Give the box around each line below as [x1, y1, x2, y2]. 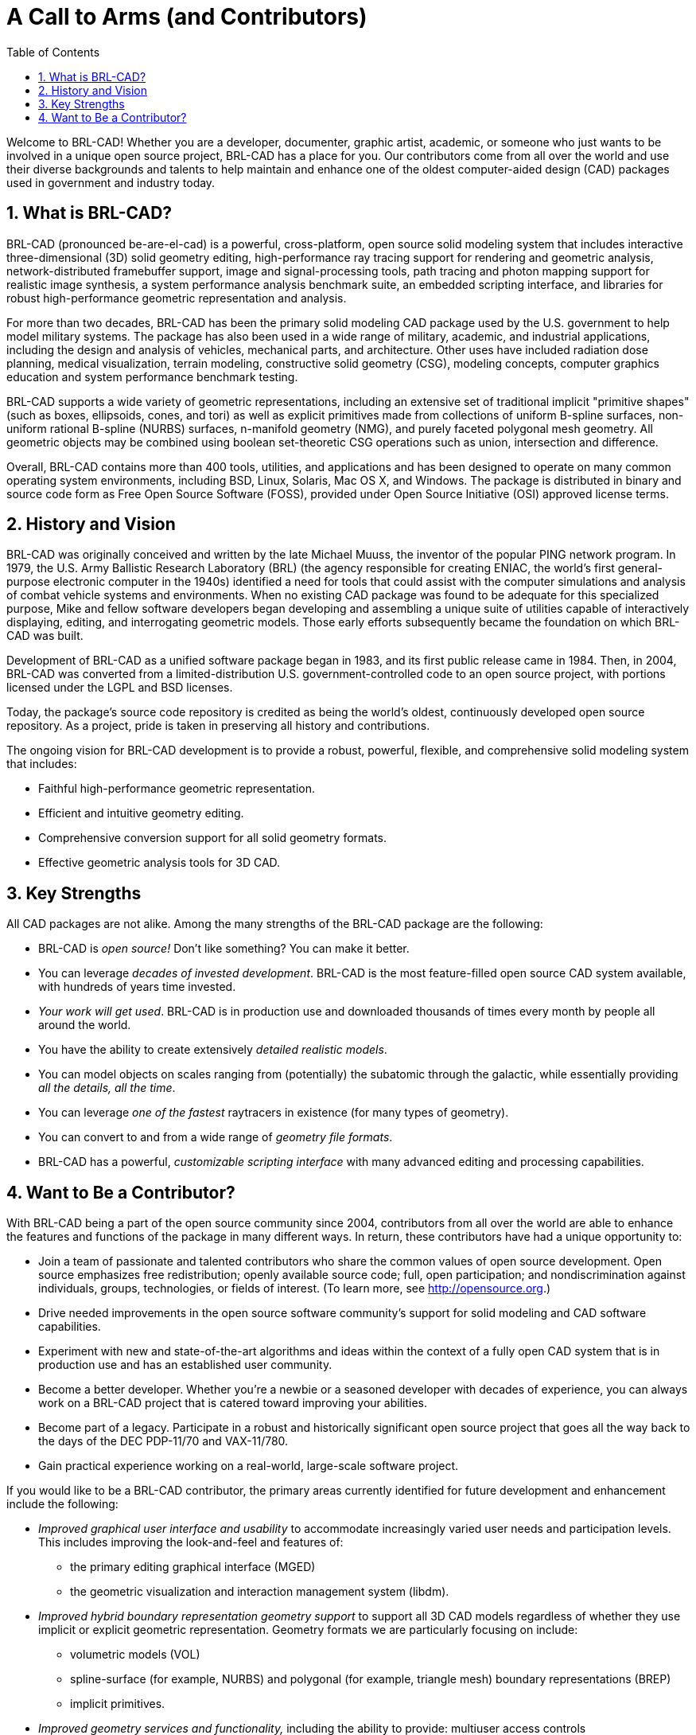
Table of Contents [6, 45, 100, 59]
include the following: [6, 1497, 119, 1511]
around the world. [38, 1018, 131, 1032]
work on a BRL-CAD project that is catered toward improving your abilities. [38, 1396, 427, 1410]
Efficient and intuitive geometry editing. [38, 806, 244, 821]
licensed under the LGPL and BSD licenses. [6, 680, 233, 695]
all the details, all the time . [38, 1081, 176, 1095]
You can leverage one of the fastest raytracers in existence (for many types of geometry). [38, 1105, 509, 1120]
